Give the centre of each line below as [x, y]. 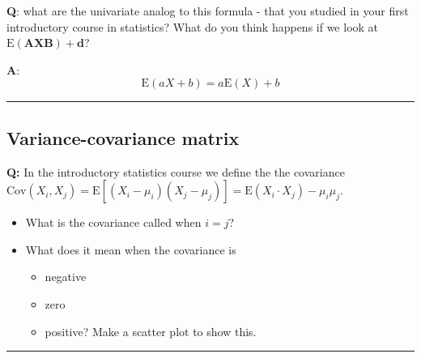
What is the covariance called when [113, 222]
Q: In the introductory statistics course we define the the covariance [176, 171]
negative [66, 277]
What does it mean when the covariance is [131, 249]
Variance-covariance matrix [123, 137]
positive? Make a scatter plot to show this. [151, 331]
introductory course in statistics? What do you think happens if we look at [193, 26]
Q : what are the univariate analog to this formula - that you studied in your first [208, 11]
